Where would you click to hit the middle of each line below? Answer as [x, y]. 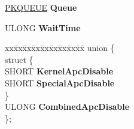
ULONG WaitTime [43, 27]
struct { [19, 59]
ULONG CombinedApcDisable [67, 106]
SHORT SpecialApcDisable [60, 82]
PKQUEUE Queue [41, 7]
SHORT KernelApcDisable [59, 71]
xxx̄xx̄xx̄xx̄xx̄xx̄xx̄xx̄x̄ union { [60, 48]
